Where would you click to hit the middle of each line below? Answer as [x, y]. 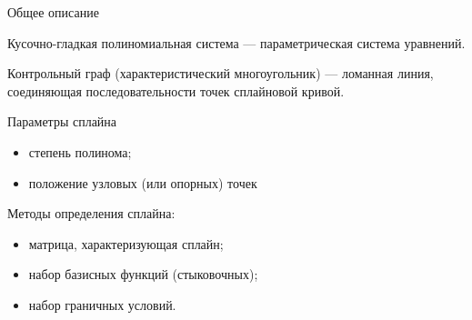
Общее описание [53, 12]
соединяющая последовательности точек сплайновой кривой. [176, 90]
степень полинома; [80, 151]
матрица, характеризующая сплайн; [126, 243]
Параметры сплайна [62, 121]
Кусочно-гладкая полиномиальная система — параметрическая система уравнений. [236, 42]
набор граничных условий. [102, 304]
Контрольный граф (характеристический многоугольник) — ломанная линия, [221, 73]
